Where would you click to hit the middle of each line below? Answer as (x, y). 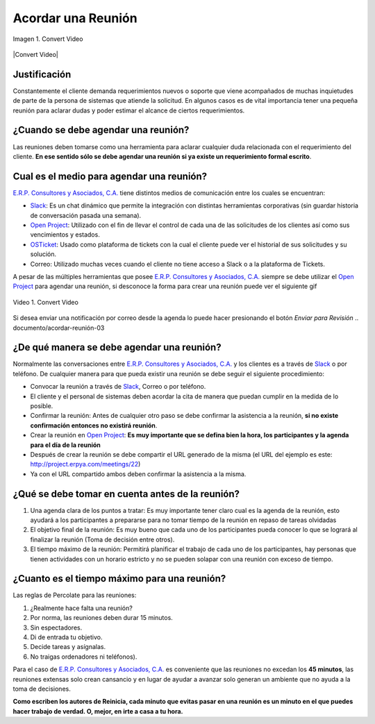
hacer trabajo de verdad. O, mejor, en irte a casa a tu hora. (98, 711)
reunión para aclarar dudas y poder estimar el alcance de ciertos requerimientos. (129, 110)
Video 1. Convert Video (46, 302)
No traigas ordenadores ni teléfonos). (84, 657)
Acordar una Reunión (75, 18)
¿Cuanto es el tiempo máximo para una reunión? (119, 579)
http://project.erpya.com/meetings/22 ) (85, 464)
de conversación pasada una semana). (86, 215)
